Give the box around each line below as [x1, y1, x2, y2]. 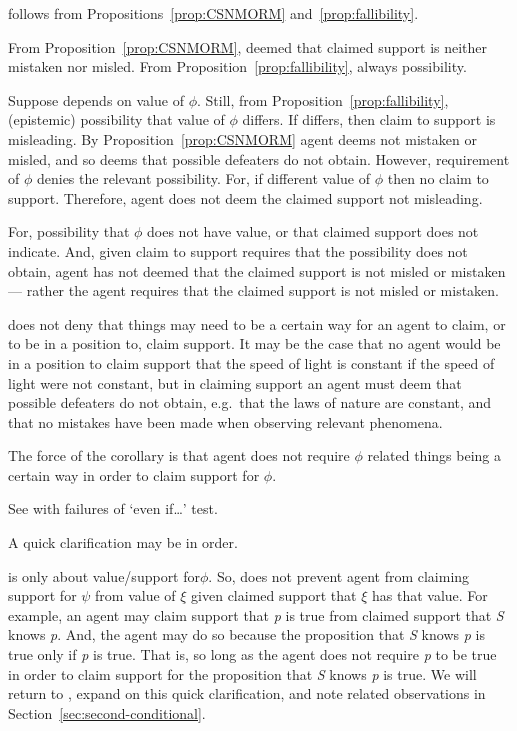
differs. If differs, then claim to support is [242, 109, 496, 130]
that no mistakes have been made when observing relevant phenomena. [8, 411, 443, 432]
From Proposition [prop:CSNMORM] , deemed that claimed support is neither [8, 36, 488, 57]
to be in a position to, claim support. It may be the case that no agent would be [8, 333, 501, 354]
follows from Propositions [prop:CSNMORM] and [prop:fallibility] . [8, 3, 419, 23]
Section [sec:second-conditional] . [8, 702, 206, 723]
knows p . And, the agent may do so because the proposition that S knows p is [8, 624, 485, 645]
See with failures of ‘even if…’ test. [8, 498, 218, 519]
